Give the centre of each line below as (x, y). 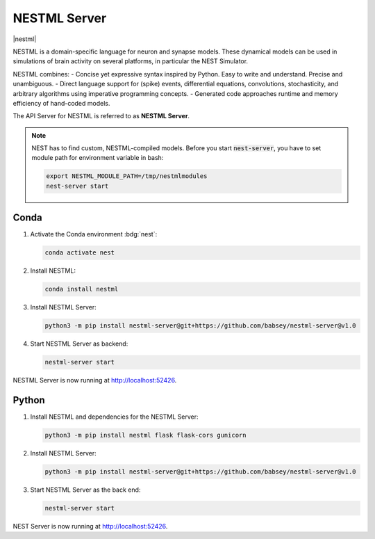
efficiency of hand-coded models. (61, 103)
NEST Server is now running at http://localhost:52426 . (90, 526)
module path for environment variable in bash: (98, 158)
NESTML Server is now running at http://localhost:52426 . (95, 380)
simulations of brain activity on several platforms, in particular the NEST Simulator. (131, 61)
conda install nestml (82, 289)
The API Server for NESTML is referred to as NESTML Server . (101, 116)
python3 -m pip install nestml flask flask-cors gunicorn (145, 435)
